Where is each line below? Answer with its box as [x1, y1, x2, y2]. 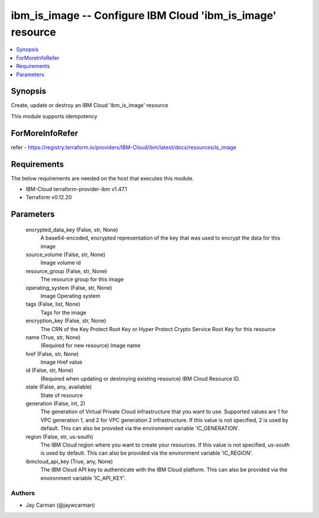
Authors [11, 489, 35, 497]
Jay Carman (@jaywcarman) [25, 501, 96, 509]
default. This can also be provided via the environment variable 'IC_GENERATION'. [40, 425, 240, 432]
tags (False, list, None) [25, 300, 81, 307]
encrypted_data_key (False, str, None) [25, 226, 118, 233]
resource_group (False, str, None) [25, 267, 108, 274]
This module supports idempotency [11, 112, 97, 119]
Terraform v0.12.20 [25, 194, 72, 201]
